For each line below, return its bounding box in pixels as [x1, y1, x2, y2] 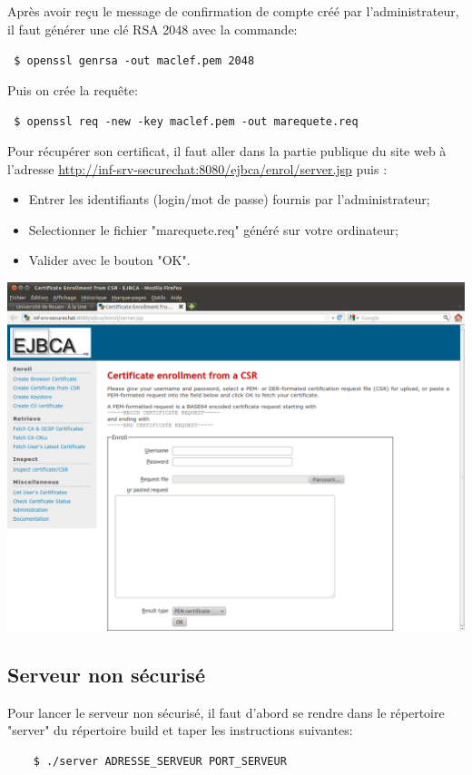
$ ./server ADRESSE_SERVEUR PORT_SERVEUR [33, 754, 287, 768]
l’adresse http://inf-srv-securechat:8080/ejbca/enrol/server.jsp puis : [7, 159, 388, 178]
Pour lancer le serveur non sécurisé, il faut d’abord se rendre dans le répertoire [7, 702, 445, 721]
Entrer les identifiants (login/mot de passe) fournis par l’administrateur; [28, 190, 430, 209]
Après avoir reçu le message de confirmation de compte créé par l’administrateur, [7, 2, 459, 20]
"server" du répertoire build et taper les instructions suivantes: [7, 721, 353, 740]
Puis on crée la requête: [7, 80, 138, 99]
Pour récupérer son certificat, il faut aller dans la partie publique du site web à [7, 142, 447, 161]
